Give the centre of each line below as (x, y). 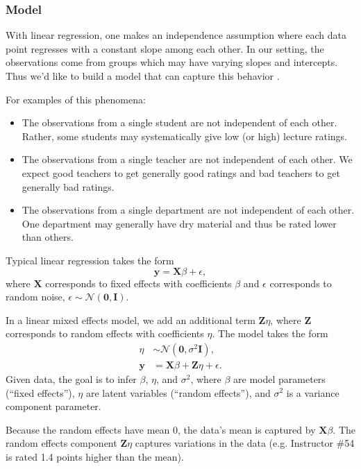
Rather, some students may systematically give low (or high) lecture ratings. (185, 136)
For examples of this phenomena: (76, 99)
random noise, (35, 297)
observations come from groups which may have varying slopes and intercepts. (172, 62)
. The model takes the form (270, 333)
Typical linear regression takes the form (90, 260)
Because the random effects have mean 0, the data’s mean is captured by (161, 429)
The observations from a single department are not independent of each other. (188, 210)
